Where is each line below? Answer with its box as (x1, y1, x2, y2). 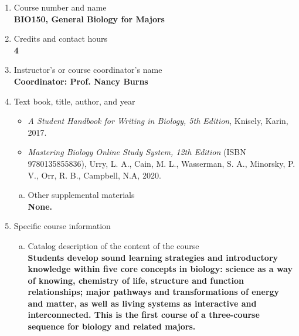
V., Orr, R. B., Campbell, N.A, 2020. (28, 169, 161, 181)
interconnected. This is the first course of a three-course (28, 308, 260, 321)
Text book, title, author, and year (13, 95, 135, 107)
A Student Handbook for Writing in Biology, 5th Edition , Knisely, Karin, (28, 115, 288, 127)
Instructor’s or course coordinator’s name (13, 63, 162, 76)
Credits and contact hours (13, 32, 108, 45)
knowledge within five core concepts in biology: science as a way (28, 263, 293, 275)
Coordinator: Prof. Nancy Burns (13, 75, 148, 87)
